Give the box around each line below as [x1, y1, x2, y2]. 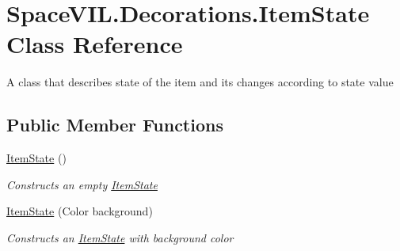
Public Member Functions [6, 112, 223, 137]
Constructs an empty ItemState [6, 176, 158, 192]
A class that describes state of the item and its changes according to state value [6, 74, 394, 90]
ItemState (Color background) [6, 203, 153, 219]
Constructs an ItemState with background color [6, 229, 234, 245]
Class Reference [6, 28, 183, 60]
